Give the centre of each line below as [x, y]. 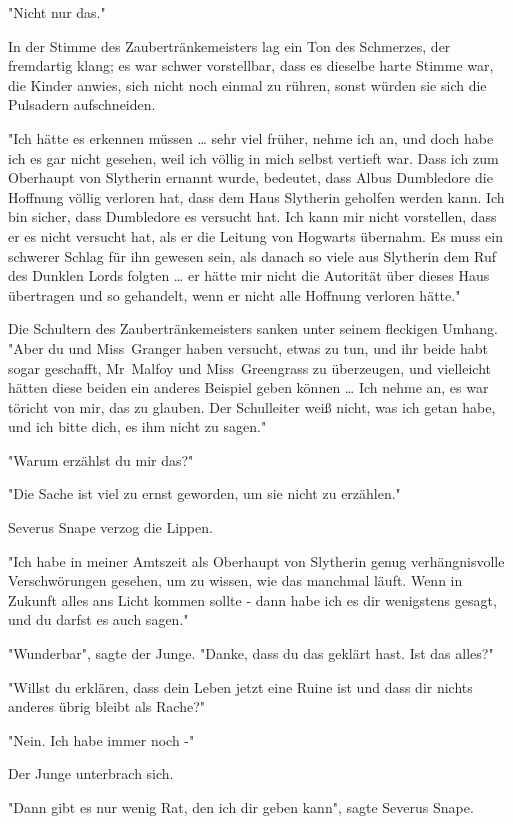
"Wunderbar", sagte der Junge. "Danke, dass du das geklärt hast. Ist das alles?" [251, 653]
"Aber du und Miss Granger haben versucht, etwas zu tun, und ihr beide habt [248, 347]
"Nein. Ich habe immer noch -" [101, 739]
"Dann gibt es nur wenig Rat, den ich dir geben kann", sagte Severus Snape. [241, 807]
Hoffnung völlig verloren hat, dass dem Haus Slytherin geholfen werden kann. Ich [256, 196]
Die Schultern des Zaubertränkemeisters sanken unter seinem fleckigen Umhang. [253, 328]
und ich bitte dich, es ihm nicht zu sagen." [137, 426]
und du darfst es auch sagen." [98, 619]
